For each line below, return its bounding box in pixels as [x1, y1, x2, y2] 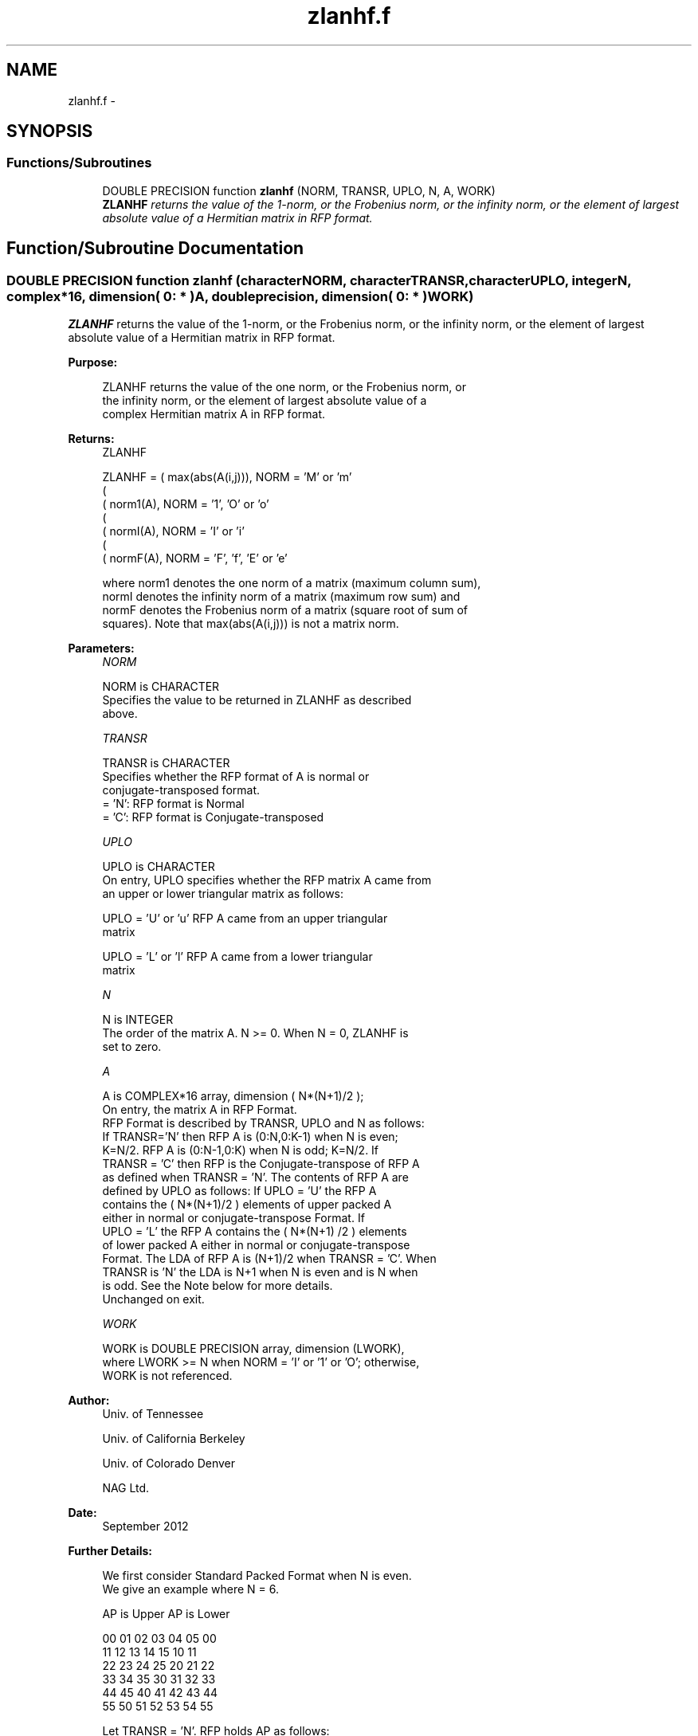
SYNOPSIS [6, 121, 93, 142]
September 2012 [102, 1519, 189, 1534]
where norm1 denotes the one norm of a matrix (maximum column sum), [102, 576, 481, 590]
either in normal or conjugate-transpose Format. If [102, 1211, 365, 1225]
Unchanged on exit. [102, 1292, 205, 1307]
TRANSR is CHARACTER [102, 756, 230, 770]
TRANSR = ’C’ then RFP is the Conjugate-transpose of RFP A [102, 1157, 420, 1171]
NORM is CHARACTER [102, 680, 220, 694]
